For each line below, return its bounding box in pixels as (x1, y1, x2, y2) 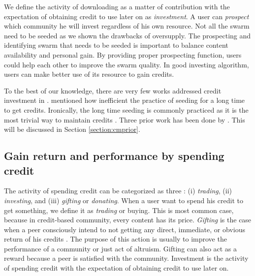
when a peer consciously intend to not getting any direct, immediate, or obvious (4, 224, 245, 234)
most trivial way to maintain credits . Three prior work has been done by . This (4, 114, 245, 124)
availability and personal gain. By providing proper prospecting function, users (4, 49, 242, 60)
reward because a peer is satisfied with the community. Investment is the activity (4, 253, 249, 263)
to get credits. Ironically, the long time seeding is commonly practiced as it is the (4, 104, 249, 115)
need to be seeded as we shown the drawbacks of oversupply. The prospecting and (4, 30, 251, 40)
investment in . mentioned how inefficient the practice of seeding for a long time (4, 95, 245, 105)
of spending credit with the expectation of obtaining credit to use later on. (4, 263, 229, 273)
